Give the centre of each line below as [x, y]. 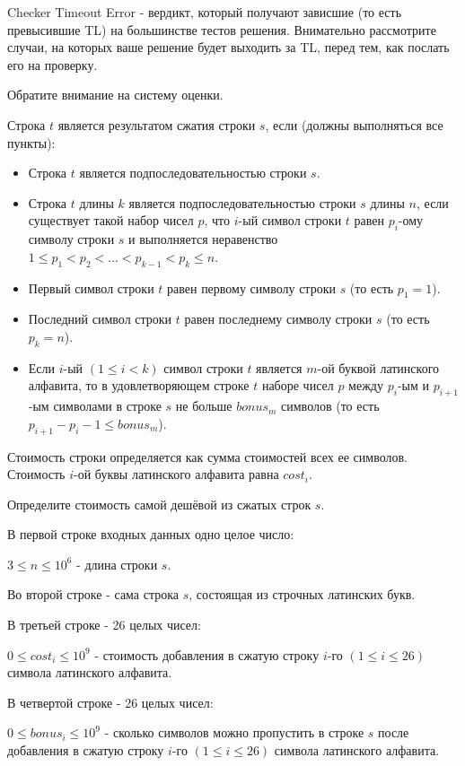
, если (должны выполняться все [354, 124]
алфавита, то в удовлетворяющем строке [139, 385]
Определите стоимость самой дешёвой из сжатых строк [159, 504]
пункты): [31, 142]
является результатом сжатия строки [157, 124]
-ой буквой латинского [378, 367]
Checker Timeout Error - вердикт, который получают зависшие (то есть [205, 12]
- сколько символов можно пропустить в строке [234, 732]
